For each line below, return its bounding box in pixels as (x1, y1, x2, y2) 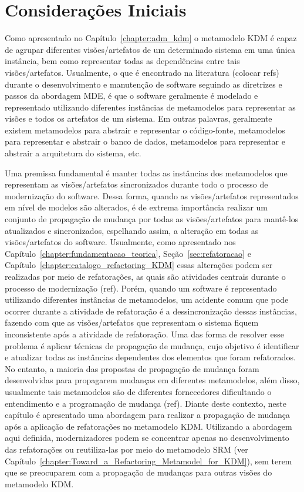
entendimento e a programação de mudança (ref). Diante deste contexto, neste (5, 397, 286, 409)
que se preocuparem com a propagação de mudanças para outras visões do (5, 466, 272, 478)
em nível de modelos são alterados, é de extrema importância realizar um (5, 201, 268, 213)
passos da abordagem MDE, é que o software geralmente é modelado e (5, 89, 258, 102)
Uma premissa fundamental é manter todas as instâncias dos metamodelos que (5, 166, 288, 179)
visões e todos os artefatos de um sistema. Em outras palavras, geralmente (5, 112, 272, 125)
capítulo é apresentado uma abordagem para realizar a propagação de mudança (5, 409, 291, 421)
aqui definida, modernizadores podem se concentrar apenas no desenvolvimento (5, 431, 289, 444)
